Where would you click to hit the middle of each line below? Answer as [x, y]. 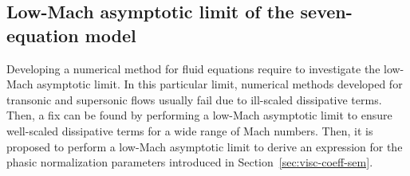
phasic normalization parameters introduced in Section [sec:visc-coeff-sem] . [190, 162]
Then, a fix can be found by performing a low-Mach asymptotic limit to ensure [199, 115]
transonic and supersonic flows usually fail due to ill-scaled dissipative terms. [194, 99]
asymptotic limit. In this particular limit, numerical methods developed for [220, 84]
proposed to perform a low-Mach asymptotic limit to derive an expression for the [205, 146]
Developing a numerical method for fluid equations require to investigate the [193, 68]
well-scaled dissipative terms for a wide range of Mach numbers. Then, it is [190, 130]
